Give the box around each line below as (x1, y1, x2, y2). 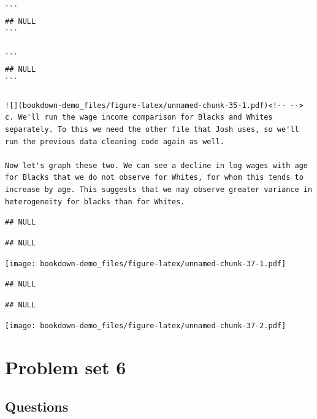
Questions (5, 396, 69, 415)
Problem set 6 (5, 354, 126, 379)
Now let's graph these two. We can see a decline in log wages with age (5, 161, 308, 170)
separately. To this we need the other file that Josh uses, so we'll (5, 125, 299, 134)
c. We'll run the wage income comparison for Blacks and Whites (5, 113, 273, 122)
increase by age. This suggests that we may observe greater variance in (5, 185, 313, 194)
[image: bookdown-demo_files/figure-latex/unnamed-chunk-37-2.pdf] (5, 321, 286, 331)
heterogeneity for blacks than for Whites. (5, 197, 185, 206)
